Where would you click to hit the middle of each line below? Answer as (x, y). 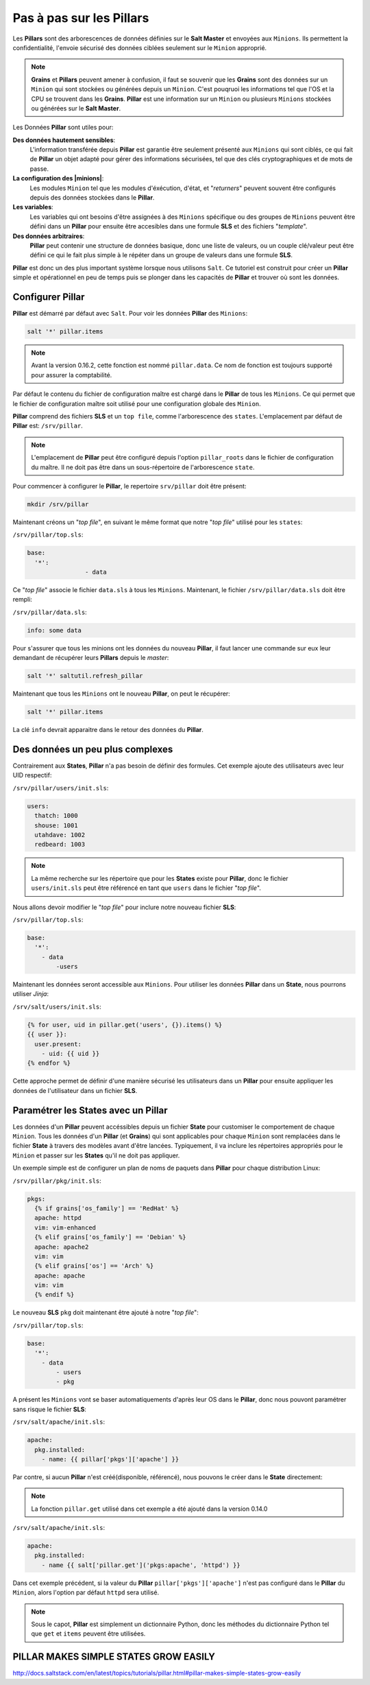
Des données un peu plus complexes (93, 749)
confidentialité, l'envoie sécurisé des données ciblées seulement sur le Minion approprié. (140, 47)
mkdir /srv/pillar (58, 504)
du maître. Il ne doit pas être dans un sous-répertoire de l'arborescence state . (143, 467)
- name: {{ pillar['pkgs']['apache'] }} (110, 1459)
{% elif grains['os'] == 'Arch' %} (94, 1266)
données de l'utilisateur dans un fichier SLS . (75, 1090)
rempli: (22, 600)
